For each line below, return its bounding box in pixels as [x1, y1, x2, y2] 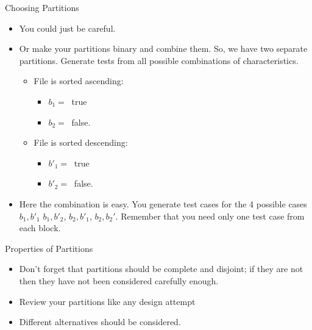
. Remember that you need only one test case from [115, 209, 305, 222]
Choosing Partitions [5, 1, 79, 13]
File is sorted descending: [34, 136, 128, 149]
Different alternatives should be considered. [19, 315, 181, 328]
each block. [19, 221, 61, 234]
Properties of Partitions [5, 242, 93, 254]
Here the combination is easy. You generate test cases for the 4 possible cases [19, 197, 307, 210]
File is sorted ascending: [34, 74, 124, 87]
